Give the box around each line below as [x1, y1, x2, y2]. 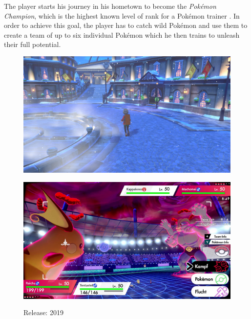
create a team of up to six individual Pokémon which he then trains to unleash [4, 29, 240, 40]
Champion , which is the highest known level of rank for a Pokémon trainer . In [4, 10, 240, 21]
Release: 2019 [23, 307, 63, 318]
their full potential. [4, 39, 61, 49]
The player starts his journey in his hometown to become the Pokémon [4, 1, 216, 11]
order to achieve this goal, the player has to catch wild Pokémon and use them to [4, 20, 248, 30]
